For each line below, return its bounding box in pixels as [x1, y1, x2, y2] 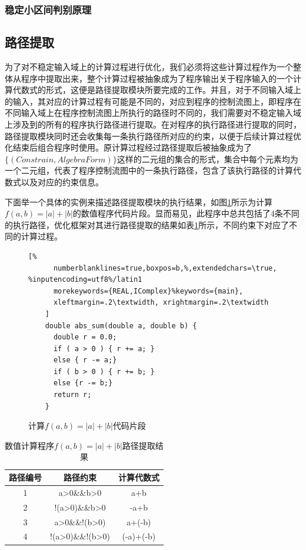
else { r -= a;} [53, 356, 117, 365]
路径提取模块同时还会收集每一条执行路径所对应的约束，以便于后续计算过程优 [5, 129, 301, 142]
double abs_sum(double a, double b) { [45, 321, 197, 330]
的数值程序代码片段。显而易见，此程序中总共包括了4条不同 [72, 207, 300, 219]
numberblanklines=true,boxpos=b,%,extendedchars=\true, [53, 264, 277, 272]
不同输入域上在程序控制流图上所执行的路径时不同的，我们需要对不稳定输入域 [5, 106, 301, 119]
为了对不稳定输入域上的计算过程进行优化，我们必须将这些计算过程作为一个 [5, 61, 293, 73]
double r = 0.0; [53, 333, 117, 342]
